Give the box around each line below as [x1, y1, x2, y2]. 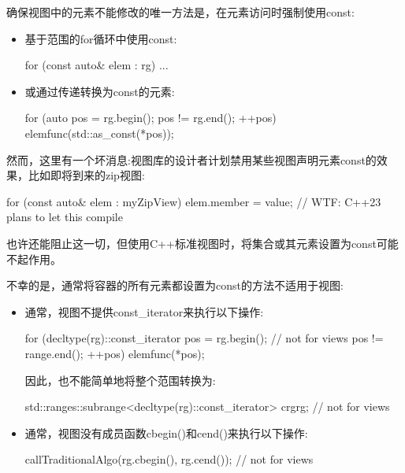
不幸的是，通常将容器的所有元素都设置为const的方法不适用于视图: [6, 277, 344, 294]
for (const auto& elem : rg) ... [24, 57, 169, 73]
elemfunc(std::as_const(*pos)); [24, 124, 174, 141]
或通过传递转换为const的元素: [24, 83, 175, 99]
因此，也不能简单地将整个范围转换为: [24, 371, 216, 388]
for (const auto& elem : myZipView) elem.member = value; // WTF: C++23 [6, 193, 381, 209]
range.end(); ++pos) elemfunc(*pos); [24, 345, 205, 361]
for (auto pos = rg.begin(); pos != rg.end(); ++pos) [24, 109, 277, 126]
